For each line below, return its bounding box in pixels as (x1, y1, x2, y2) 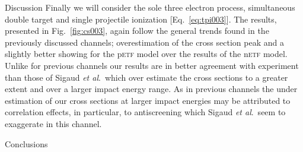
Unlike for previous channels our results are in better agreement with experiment (5, 59, 299, 71)
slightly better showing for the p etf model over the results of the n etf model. (5, 47, 288, 60)
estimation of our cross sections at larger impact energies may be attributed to (5, 94, 291, 106)
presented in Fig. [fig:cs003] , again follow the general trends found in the (5, 24, 269, 37)
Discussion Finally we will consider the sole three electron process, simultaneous (5, 1, 295, 13)
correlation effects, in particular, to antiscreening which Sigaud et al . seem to (5, 106, 286, 118)
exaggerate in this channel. (5, 117, 102, 129)
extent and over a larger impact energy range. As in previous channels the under (5, 83, 298, 95)
